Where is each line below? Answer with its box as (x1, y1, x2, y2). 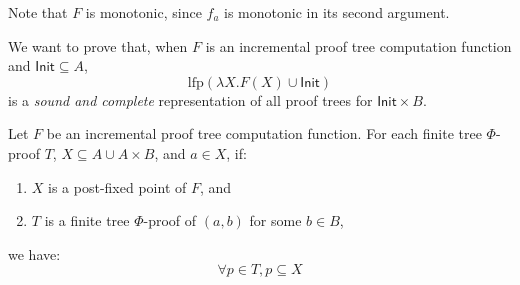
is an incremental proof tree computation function (205, 35, 512, 56)
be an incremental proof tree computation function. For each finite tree (46, 123, 482, 144)
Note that (8, 2, 68, 22)
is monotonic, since (85, 2, 202, 22)
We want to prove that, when (8, 35, 188, 56)
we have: (8, 243, 61, 264)
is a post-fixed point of (48, 176, 187, 197)
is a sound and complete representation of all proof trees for (8, 89, 373, 110)
